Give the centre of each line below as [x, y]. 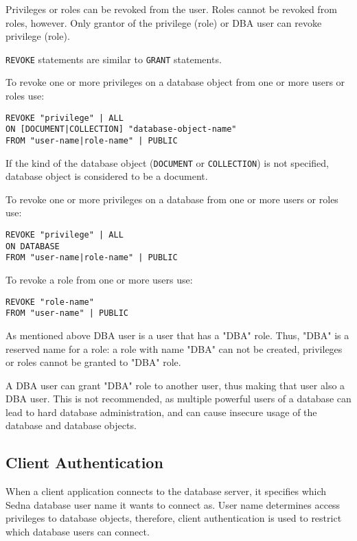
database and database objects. [71, 425]
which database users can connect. [78, 532]
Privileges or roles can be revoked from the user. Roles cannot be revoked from [171, 9]
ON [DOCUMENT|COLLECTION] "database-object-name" [121, 129]
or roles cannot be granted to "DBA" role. [93, 362]
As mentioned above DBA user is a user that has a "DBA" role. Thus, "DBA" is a [177, 335]
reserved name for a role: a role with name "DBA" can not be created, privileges [174, 348]
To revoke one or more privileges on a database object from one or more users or [175, 82]
